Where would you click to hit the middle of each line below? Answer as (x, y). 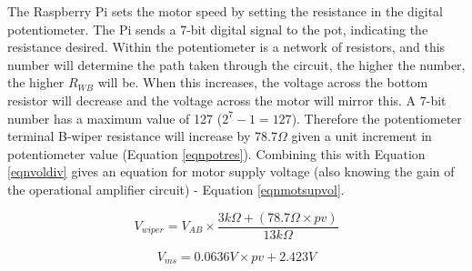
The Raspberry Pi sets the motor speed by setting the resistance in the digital (225, 11)
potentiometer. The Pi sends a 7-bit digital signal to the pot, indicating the (218, 29)
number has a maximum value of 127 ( (115, 118)
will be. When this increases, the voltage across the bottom (263, 82)
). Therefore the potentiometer (377, 118)
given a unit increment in (362, 136)
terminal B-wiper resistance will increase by (129, 136)
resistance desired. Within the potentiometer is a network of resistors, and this (226, 47)
